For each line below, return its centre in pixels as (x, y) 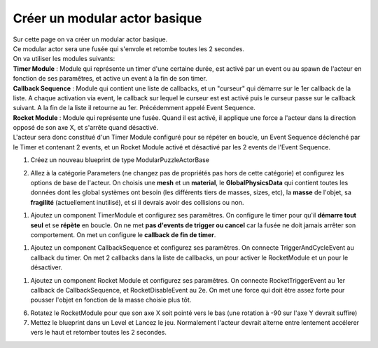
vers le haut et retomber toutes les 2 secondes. (99, 333)
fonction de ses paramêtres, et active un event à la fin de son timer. (110, 79)
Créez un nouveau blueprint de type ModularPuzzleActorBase (120, 160)
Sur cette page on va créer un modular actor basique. (90, 39)
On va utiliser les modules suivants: (64, 59)
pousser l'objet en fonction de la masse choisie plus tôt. (111, 300)
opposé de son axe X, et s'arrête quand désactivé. (86, 128)
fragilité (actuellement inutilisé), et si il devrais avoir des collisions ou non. (137, 202)
